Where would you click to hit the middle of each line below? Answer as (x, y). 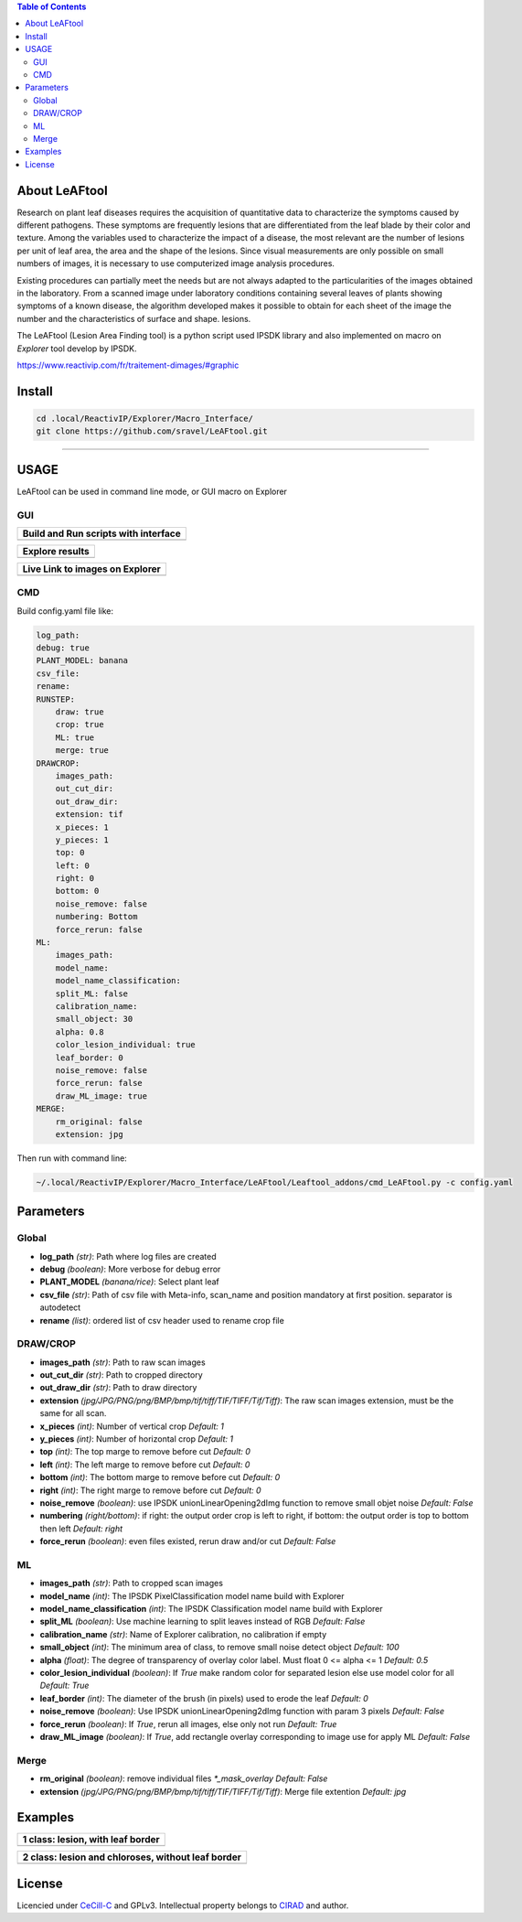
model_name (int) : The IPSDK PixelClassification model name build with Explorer (192, 1595)
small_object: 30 (94, 1019)
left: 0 (73, 865)
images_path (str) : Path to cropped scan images (132, 1584)
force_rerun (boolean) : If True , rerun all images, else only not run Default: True (188, 1723)
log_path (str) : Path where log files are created (128, 1256)
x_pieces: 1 (82, 827)
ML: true (75, 737)
